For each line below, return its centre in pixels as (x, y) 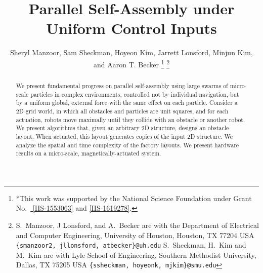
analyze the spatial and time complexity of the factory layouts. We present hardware (127, 145)
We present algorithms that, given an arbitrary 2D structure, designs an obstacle (122, 128)
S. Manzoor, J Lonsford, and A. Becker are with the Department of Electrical (137, 225)
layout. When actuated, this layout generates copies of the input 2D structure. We (124, 136)
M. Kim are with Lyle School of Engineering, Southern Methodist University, (136, 255)
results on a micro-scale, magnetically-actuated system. (89, 153)
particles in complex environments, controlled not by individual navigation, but (135, 94)
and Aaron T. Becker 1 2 (131, 63)
